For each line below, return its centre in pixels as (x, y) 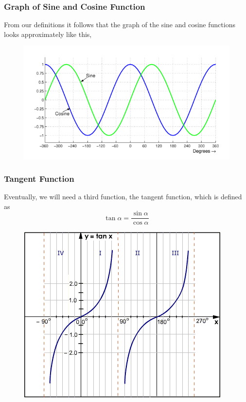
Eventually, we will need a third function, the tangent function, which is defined (123, 197)
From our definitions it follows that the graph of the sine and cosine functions (120, 25)
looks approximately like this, (48, 34)
